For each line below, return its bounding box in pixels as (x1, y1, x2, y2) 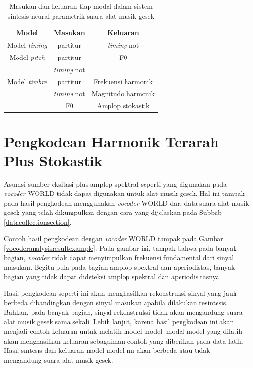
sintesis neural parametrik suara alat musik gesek (7, 10, 155, 20)
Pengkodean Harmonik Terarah (4, 131, 219, 151)
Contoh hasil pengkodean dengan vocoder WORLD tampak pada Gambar (4, 233, 223, 243)
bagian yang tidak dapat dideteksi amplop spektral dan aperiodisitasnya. (4, 271, 221, 281)
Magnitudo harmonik (91, 88, 155, 98)
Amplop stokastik (97, 100, 150, 111)
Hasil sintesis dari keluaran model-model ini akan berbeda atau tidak (4, 345, 210, 355)
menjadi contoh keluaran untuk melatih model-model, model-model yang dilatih (4, 326, 243, 336)
